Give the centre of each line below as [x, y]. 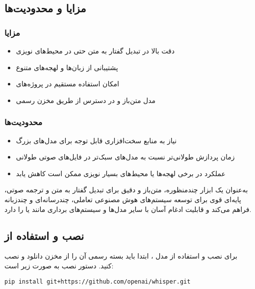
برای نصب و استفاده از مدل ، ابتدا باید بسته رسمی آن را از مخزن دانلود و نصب [121, 256]
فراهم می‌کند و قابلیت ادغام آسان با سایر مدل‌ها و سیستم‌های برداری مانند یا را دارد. [128, 209]
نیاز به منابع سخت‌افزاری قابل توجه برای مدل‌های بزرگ [96, 140]
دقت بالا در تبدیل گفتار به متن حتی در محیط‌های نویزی [95, 51]
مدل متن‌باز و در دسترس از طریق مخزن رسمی [86, 100]
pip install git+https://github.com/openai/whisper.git [98, 281]
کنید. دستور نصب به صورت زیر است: [59, 265]
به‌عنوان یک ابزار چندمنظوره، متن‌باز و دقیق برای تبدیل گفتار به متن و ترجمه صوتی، [126, 190]
